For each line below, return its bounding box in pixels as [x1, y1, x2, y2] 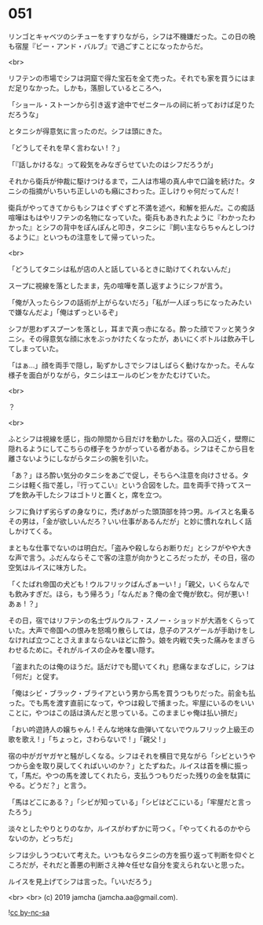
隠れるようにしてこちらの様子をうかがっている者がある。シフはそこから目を [8, 444, 255, 453]
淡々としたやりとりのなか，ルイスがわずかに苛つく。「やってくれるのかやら [8, 824, 251, 833]
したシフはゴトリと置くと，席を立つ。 [42, 490, 166, 499]
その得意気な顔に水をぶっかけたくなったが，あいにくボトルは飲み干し [28, 334, 255, 343]
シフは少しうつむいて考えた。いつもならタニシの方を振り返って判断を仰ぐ [8, 850, 249, 860]
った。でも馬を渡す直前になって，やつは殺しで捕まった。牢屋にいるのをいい [8, 698, 255, 707]
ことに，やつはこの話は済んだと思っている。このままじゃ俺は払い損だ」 [8, 707, 242, 717]
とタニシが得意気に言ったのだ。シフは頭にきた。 [8, 126, 166, 136]
